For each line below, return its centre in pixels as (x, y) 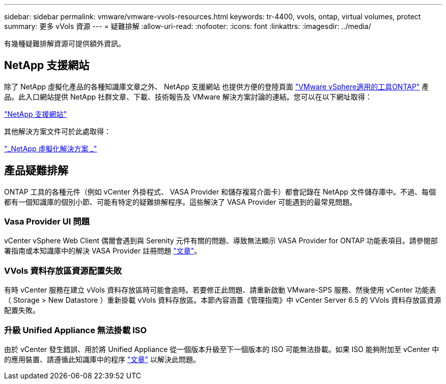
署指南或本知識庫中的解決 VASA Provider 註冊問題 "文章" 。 (103, 251)
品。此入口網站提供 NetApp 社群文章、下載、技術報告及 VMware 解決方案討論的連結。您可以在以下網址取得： (188, 97)
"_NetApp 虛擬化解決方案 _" (51, 148)
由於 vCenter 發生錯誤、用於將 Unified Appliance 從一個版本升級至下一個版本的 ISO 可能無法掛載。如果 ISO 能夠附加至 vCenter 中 (222, 349)
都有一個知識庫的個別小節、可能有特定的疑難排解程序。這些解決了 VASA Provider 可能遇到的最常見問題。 (180, 202)
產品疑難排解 (36, 171)
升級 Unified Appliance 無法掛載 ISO (76, 330)
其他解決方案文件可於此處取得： (58, 131)
